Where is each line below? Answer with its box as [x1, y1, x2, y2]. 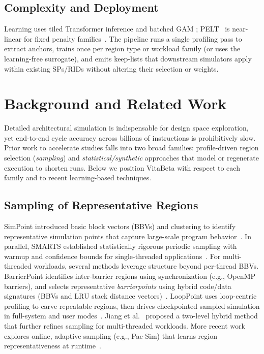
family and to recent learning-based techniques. [4, 172, 152, 183]
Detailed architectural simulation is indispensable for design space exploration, [4, 122, 249, 133]
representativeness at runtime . [4, 340, 101, 351]
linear [4, 33, 22, 44]
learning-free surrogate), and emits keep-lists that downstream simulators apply [4, 53, 252, 63]
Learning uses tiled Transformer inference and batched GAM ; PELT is [4, 23, 230, 34]
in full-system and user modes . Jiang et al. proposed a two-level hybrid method [4, 310, 258, 321]
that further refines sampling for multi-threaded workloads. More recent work [4, 320, 245, 331]
